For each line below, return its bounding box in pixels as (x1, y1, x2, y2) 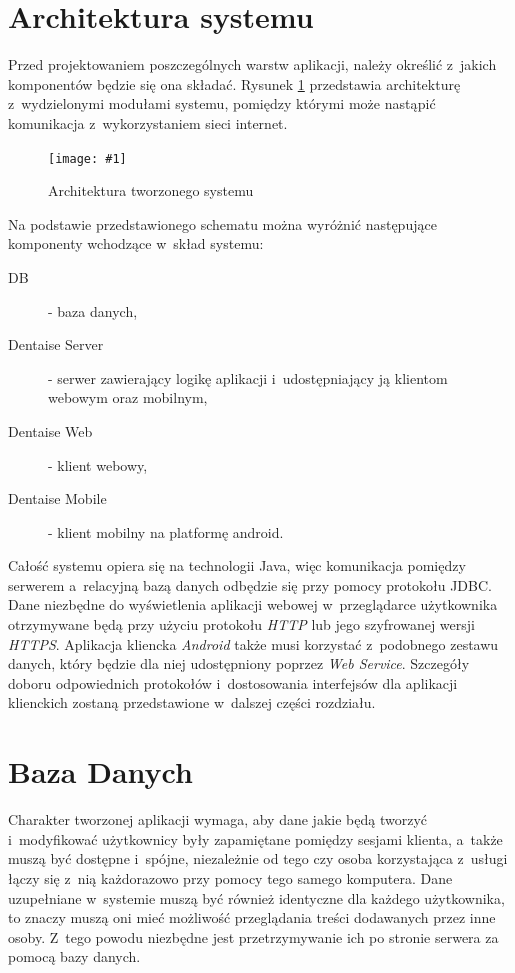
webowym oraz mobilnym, (48, 387, 208, 408)
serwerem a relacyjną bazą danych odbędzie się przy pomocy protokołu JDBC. (8, 574, 492, 595)
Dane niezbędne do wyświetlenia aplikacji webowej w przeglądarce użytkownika (8, 594, 498, 615)
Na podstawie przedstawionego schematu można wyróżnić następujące (8, 213, 437, 234)
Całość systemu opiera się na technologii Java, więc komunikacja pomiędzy (8, 555, 466, 576)
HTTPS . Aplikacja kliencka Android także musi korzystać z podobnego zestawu (8, 633, 499, 654)
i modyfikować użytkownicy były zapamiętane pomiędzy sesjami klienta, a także (8, 828, 503, 849)
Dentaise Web (8, 420, 93, 441)
